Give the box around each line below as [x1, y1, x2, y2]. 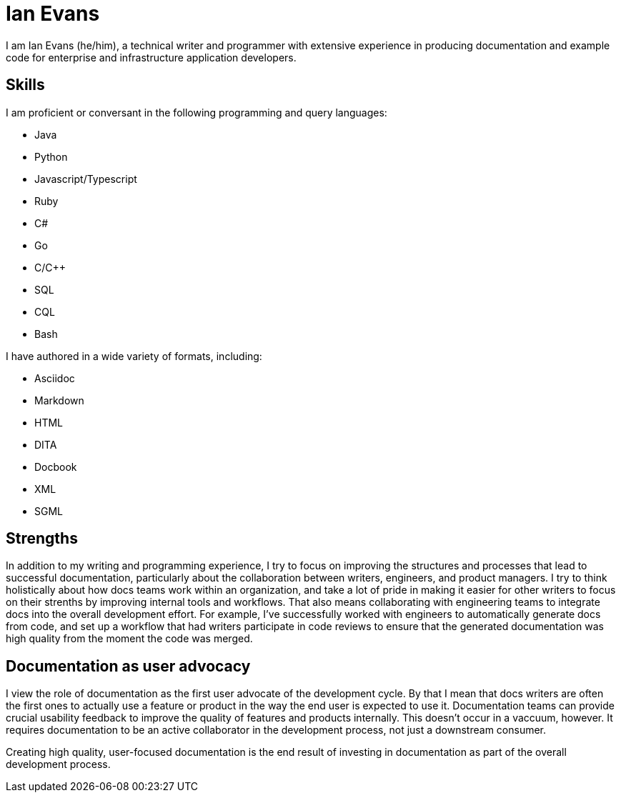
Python [34, 150, 68, 163]
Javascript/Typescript [34, 172, 137, 185]
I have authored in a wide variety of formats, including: [6, 349, 262, 362]
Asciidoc [34, 371, 75, 384]
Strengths [6, 529, 78, 548]
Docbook [34, 460, 77, 473]
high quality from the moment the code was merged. [6, 632, 253, 645]
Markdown [34, 394, 84, 407]
